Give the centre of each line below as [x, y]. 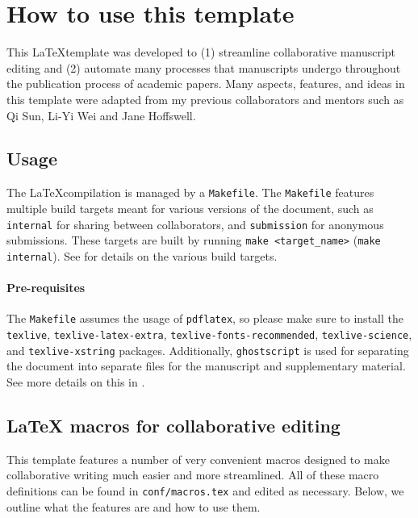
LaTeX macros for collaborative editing [173, 425]
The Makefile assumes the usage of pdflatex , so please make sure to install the [205, 318]
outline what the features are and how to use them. [134, 506]
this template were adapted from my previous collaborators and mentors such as [205, 99]
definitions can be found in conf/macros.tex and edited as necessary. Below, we [205, 490]
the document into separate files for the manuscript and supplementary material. [206, 366]
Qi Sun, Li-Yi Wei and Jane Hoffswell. [101, 115]
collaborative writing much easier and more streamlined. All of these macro [193, 475]
